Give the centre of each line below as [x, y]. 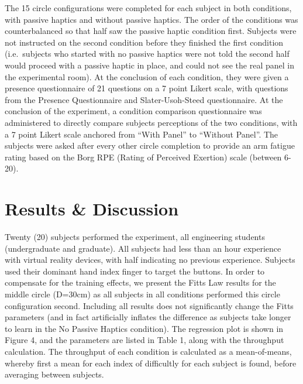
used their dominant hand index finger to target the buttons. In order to [135, 271]
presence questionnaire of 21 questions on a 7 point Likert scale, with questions [147, 88]
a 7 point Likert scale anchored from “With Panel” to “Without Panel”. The [142, 134]
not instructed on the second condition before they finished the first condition [144, 42]
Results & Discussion [92, 209]
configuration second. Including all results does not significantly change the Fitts [149, 305]
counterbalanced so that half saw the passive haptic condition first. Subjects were [151, 31]
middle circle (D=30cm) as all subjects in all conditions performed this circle [142, 294]
